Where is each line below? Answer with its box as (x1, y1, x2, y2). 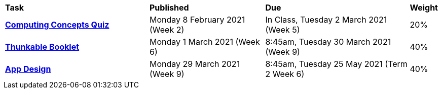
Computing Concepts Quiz (5, 20, 109, 30)
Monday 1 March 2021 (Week (150, 37, 260, 47)
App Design (5, 64, 51, 74)
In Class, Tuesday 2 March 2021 (265, 15, 387, 25)
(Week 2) (150, 25, 185, 35)
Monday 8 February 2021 (150, 15, 245, 25)
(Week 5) (265, 25, 300, 35)
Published (150, 3, 189, 13)
